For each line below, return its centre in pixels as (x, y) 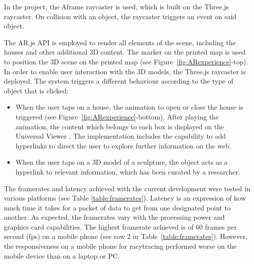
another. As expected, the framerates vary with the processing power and (114, 217)
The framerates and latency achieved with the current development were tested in (127, 188)
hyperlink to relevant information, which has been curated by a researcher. (128, 171)
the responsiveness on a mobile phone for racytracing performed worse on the (120, 246)
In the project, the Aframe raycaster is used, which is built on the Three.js (116, 6)
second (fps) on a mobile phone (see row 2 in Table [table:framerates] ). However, (126, 236)
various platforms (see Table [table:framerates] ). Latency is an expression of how (125, 198)
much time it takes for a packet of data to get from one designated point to (117, 207)
